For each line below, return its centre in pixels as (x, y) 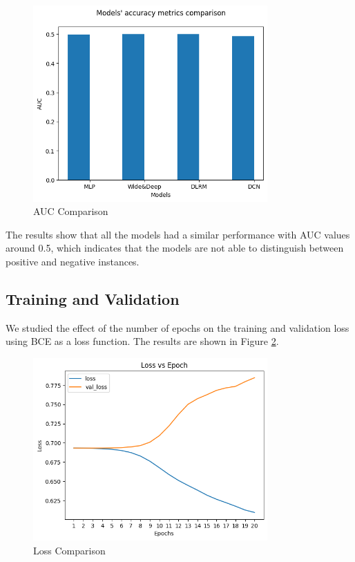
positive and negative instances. (73, 261)
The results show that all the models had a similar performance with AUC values (178, 234)
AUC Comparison (71, 211)
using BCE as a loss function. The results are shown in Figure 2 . (142, 341)
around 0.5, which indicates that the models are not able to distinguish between (175, 248)
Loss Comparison (69, 550)
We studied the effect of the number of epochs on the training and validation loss (177, 327)
